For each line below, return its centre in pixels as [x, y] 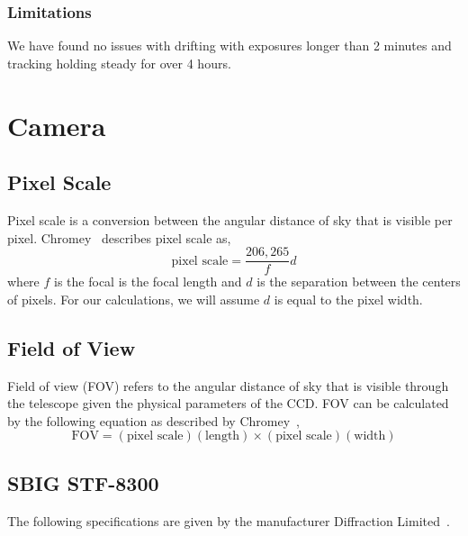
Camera [57, 125]
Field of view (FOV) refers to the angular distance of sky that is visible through [228, 385]
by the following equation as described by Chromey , [153, 420]
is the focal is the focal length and [148, 282]
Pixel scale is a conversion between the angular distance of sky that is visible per [230, 219]
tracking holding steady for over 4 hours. [119, 63]
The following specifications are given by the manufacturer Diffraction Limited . [229, 520]
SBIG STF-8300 [83, 482]
